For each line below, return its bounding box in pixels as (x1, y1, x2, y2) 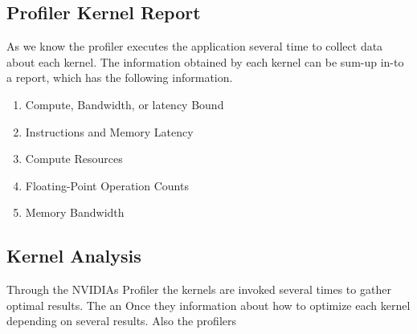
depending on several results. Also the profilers (6, 312, 236, 329)
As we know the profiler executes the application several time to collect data (6, 38, 383, 55)
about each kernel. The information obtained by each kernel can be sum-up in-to (6, 53, 404, 70)
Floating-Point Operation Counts (25, 177, 189, 193)
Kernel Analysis (6, 243, 141, 268)
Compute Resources (25, 150, 123, 167)
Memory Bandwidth (25, 204, 125, 221)
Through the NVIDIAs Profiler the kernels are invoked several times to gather (6, 281, 391, 298)
